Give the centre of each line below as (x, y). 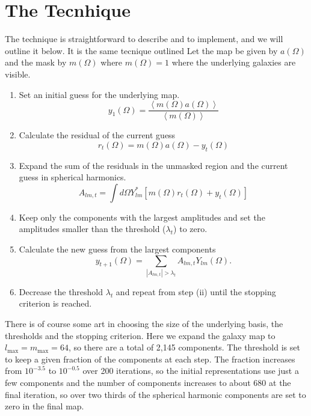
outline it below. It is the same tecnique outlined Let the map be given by (141, 50)
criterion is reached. (55, 303)
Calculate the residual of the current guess (97, 135)
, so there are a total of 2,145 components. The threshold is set (184, 347)
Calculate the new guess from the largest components (117, 249)
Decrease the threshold (61, 291)
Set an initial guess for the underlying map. (99, 94)
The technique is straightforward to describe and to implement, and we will (144, 39)
